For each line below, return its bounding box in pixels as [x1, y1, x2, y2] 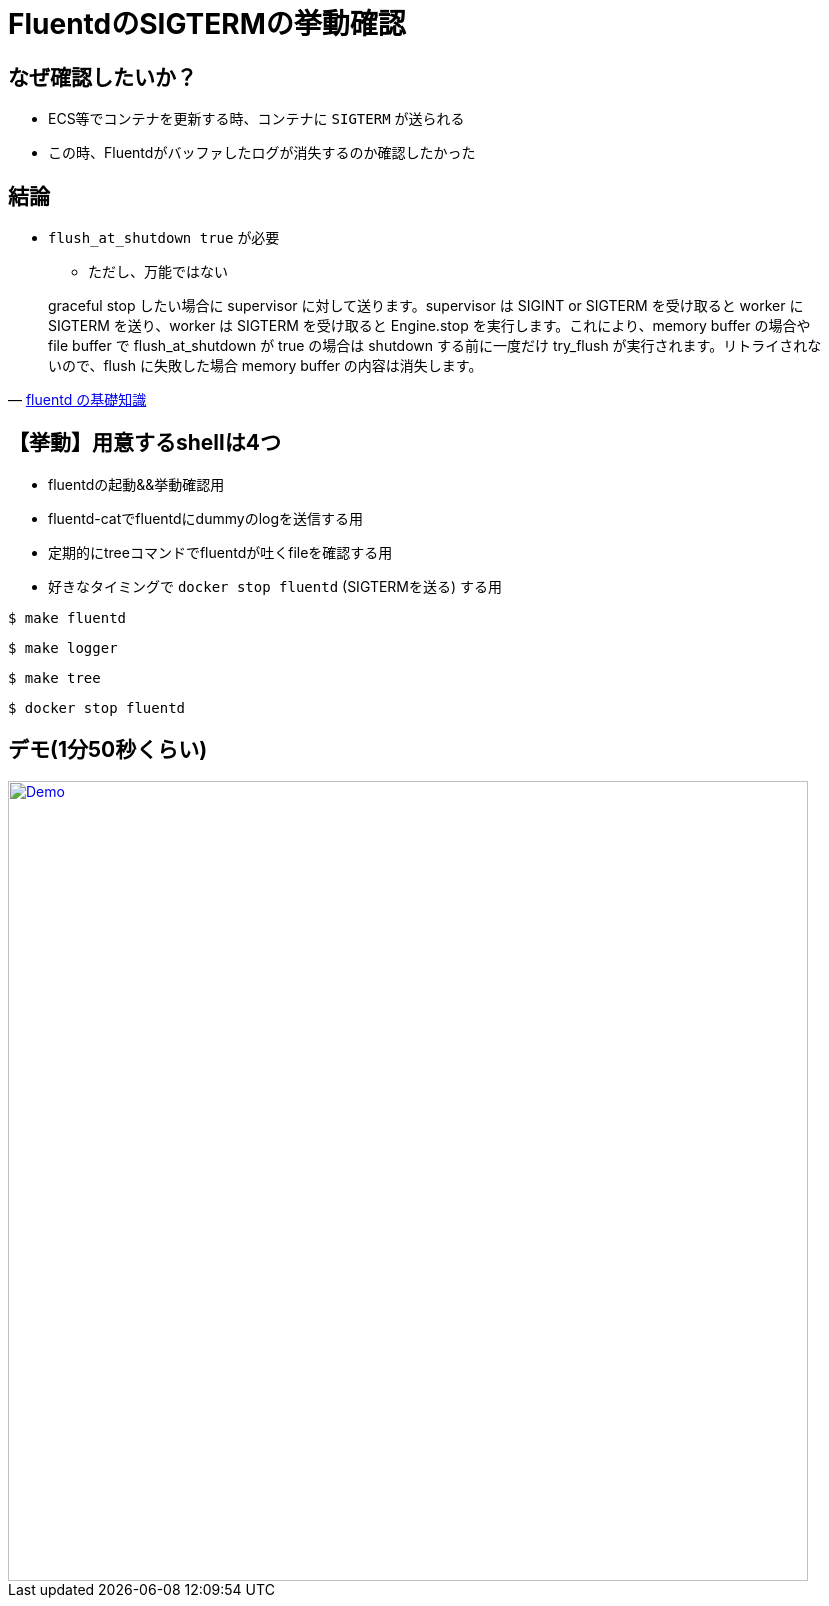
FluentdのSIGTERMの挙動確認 [8, 7, 406, 41]
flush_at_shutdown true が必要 [48, 229, 280, 247]
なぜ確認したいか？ [8, 64, 197, 90]
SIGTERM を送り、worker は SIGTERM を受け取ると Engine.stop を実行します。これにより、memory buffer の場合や [48, 317, 811, 335]
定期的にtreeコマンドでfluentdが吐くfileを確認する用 [48, 543, 393, 561]
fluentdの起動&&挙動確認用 [48, 475, 225, 493]
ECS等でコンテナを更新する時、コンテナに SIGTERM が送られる [48, 110, 465, 128]
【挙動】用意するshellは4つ [8, 430, 281, 456]
